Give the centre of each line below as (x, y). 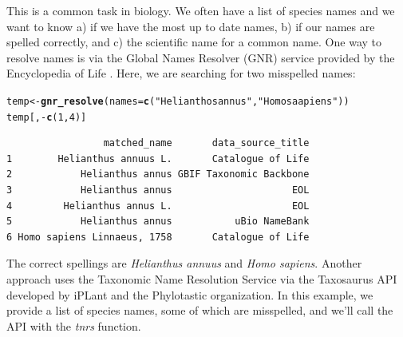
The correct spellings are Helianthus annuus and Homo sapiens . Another (184, 263)
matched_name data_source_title (206, 143)
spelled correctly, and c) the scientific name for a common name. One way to (194, 42)
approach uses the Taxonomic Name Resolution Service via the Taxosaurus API (202, 279)
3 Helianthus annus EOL (158, 190)
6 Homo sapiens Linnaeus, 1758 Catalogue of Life (158, 237)
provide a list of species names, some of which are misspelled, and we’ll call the (200, 310)
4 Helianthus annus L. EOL (158, 206)
